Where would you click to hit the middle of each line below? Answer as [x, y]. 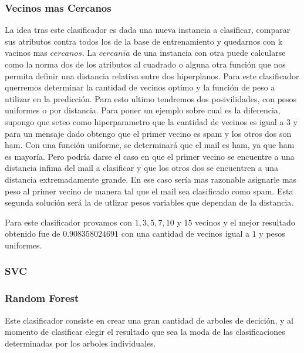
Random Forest [42, 298]
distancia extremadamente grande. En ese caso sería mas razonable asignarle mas [151, 179]
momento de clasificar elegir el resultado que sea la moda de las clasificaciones [145, 332]
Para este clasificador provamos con [69, 222]
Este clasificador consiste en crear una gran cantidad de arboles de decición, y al [149, 320]
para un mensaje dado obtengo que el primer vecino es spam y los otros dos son [148, 133]
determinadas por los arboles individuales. [80, 343]
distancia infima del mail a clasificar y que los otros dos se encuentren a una [142, 168]
